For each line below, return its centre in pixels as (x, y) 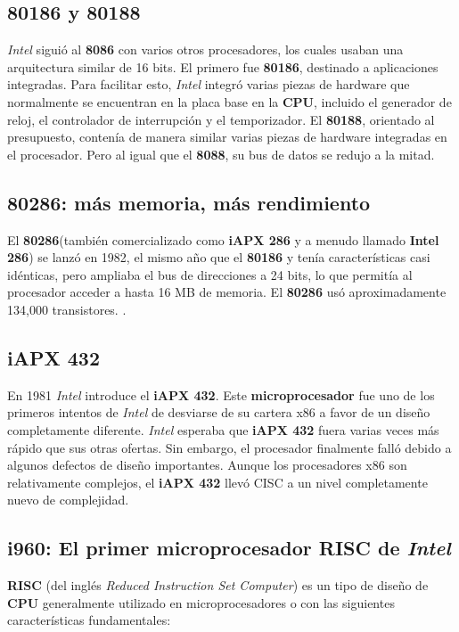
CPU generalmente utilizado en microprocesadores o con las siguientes (201, 602)
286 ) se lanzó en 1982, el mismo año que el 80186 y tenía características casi (219, 257)
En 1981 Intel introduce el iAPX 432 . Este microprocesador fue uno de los (221, 394)
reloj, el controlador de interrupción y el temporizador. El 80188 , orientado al (221, 119)
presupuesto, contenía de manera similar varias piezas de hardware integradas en (227, 137)
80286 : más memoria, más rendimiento (189, 202)
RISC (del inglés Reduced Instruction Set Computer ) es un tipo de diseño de (218, 585)
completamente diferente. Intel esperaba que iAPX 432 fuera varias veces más (223, 429)
